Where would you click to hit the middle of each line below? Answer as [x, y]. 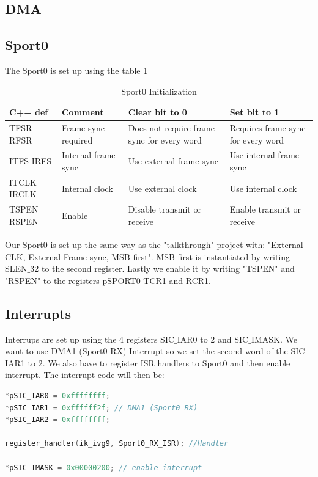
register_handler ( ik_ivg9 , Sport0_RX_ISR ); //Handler [117, 444]
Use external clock [162, 188]
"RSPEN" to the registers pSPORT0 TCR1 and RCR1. [108, 280]
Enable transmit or [265, 209]
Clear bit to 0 [157, 112]
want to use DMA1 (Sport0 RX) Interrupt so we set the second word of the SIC [155, 351]
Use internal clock [263, 188]
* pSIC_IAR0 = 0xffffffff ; [57, 395]
